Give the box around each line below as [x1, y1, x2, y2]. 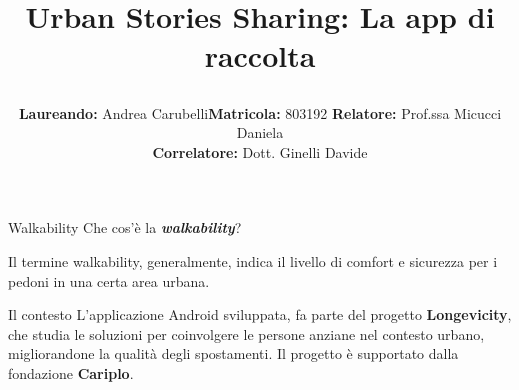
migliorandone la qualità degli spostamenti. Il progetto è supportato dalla [8, 343, 459, 364]
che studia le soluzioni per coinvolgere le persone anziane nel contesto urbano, [8, 323, 485, 344]
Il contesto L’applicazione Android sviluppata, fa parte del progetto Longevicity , [8, 304, 512, 325]
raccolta [204, 35, 316, 76]
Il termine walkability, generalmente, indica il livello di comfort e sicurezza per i [8, 250, 498, 271]
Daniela [236, 122, 284, 143]
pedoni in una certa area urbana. [8, 270, 210, 291]
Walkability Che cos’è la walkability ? [8, 217, 242, 238]
